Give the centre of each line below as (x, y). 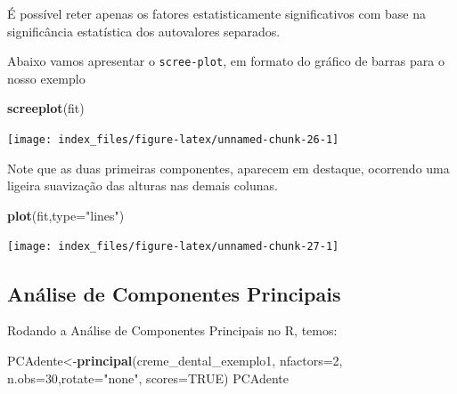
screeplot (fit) (46, 108)
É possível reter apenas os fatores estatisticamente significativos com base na (217, 13)
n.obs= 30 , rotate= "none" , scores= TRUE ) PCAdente (148, 378)
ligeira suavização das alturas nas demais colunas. (143, 185)
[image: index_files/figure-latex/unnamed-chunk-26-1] (173, 140)
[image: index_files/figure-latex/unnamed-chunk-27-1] (173, 247)
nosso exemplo (46, 78)
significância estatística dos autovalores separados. (144, 31)
